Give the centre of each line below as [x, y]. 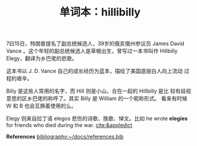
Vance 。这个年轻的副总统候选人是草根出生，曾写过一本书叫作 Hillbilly [92, 51]
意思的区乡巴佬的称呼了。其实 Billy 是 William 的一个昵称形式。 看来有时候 [97, 99]
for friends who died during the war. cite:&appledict [69, 125]
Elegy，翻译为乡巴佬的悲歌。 [42, 58]
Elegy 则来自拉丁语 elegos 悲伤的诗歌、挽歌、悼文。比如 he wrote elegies [97, 119]
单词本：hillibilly [100, 12]
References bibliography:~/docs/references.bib [65, 137]
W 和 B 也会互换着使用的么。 [41, 106]
